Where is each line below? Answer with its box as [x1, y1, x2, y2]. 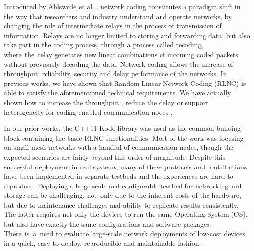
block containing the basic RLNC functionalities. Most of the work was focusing [4, 132, 244, 143]
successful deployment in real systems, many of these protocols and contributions [4, 161, 247, 171]
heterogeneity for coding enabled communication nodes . [4, 106, 173, 117]
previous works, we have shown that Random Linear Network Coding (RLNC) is [4, 78, 246, 88]
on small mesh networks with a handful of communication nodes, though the [4, 142, 233, 152]
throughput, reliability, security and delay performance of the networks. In [4, 68, 227, 79]
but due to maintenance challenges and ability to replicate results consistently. [4, 199, 239, 209]
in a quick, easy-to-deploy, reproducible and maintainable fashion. [4, 238, 201, 248]
